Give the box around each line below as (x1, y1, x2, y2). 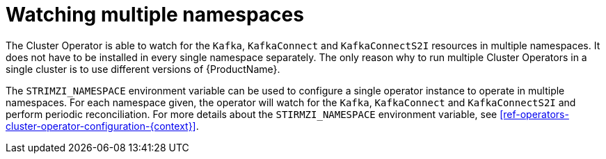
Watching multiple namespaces (6, 3, 304, 26)
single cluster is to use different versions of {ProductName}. (6, 62, 280, 75)
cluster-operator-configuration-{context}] (6, 119, 196, 132)
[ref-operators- (500, 108, 569, 120)
